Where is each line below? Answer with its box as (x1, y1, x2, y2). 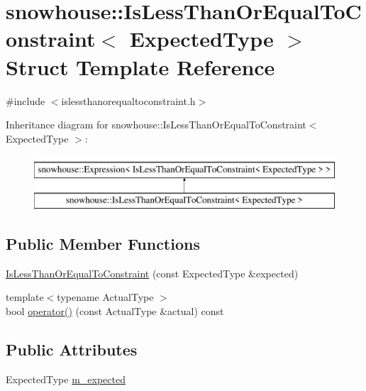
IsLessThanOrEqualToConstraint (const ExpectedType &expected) (6, 265, 299, 280)
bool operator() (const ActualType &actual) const (6, 303, 224, 318)
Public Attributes (6, 338, 138, 360)
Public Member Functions (6, 232, 200, 254)
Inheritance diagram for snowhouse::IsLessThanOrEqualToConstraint (6, 117, 306, 132)
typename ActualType (57, 290, 154, 304)
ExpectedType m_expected (6, 371, 126, 386)
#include (6, 93, 45, 108)
